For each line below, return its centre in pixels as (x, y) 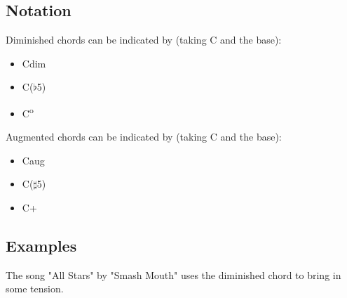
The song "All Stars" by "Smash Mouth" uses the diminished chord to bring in (173, 274)
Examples (41, 245)
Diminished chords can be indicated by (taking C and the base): (144, 40)
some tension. (35, 289)
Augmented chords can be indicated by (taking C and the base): (144, 137)
